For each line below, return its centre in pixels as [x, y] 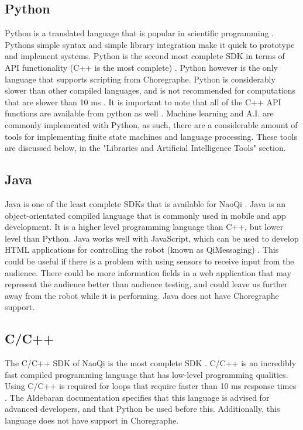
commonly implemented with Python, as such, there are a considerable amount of [151, 124]
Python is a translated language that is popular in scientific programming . [139, 33]
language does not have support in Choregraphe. [92, 420]
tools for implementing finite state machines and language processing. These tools [151, 136]
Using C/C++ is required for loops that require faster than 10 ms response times [151, 386]
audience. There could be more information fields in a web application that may [148, 272]
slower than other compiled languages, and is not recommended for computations [150, 90]
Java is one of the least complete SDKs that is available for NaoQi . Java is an [145, 203]
